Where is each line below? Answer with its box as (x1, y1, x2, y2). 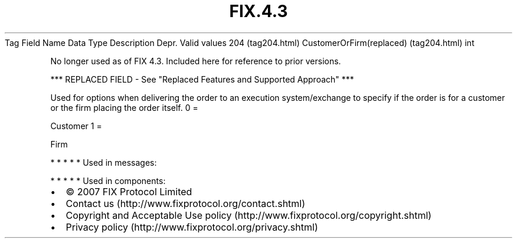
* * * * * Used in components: (50, 175, 166, 186)
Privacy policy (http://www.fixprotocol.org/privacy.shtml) (66, 221, 318, 233)
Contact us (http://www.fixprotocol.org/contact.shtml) (66, 197, 306, 209)
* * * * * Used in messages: (50, 157, 157, 168)
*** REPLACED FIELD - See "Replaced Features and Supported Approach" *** (50, 74, 354, 84)
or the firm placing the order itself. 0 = (50, 102, 198, 113)
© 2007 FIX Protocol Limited (66, 185, 192, 198)
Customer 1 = (50, 120, 102, 131)
